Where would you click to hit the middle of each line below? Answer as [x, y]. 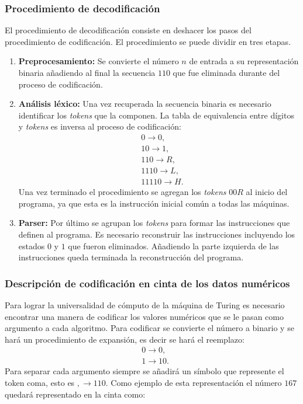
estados [32, 245]
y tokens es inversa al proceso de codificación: [100, 126]
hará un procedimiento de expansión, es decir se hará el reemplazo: [125, 339]
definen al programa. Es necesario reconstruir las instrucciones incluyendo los [157, 234]
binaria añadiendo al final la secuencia [87, 72]
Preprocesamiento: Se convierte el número [99, 61]
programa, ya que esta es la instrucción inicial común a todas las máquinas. [154, 203]
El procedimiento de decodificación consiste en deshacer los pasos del [128, 30]
